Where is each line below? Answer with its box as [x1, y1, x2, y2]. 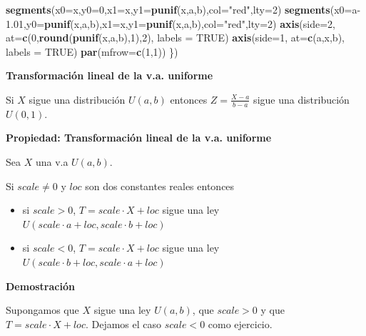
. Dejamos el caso [85, 316, 162, 331]
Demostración [6, 278, 75, 293]
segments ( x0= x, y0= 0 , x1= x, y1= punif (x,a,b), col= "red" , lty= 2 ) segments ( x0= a [6, 2, 357, 16]
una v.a [35, 154, 68, 169]
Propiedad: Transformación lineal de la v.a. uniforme [6, 130, 272, 145]
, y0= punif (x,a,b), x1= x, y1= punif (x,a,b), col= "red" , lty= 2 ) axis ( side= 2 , [23, 16, 335, 31]
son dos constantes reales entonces [85, 178, 235, 193]
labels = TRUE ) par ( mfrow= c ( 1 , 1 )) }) [6, 44, 178, 59]
